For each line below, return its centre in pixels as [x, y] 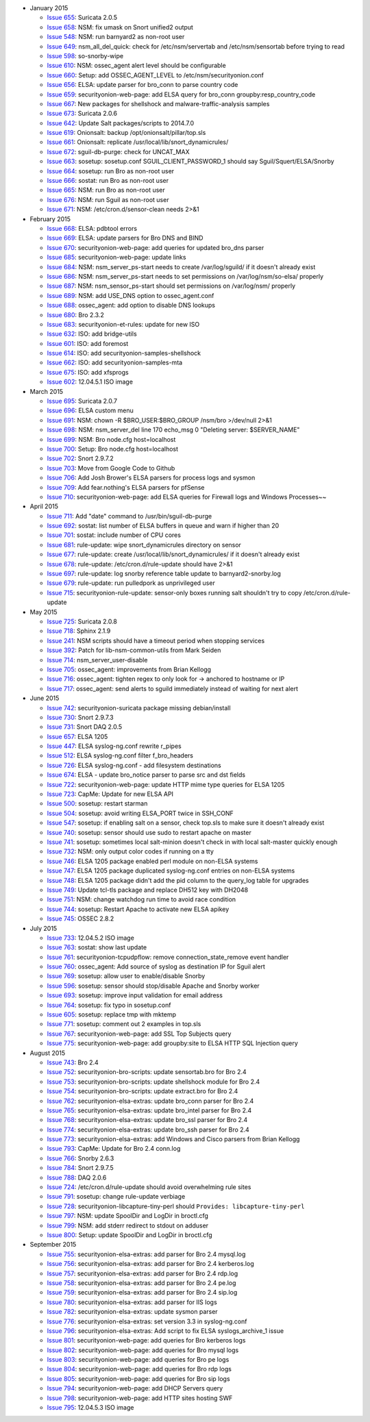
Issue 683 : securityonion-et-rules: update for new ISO [123, 324]
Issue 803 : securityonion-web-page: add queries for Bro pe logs [138, 1360]
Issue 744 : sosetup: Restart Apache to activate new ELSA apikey [138, 909]
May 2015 [44, 612]
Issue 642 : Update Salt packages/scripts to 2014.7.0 [121, 123]
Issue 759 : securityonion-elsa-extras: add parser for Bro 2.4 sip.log [142, 1293]
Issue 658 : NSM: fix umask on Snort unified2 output [120, 27]
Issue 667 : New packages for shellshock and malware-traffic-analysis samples [158, 103]
